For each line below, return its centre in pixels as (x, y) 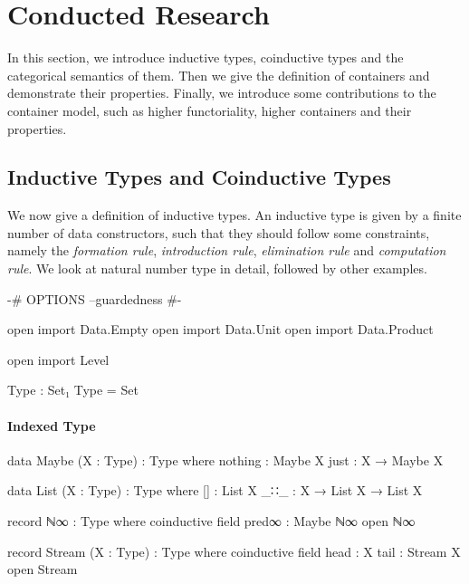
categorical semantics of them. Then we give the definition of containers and (219, 75)
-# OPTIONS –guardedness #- (95, 298)
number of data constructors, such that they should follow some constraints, (219, 232)
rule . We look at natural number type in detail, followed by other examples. (217, 268)
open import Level (58, 359)
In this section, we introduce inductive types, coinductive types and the (206, 57)
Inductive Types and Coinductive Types (199, 177)
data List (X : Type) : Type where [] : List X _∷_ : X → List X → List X (215, 490)
